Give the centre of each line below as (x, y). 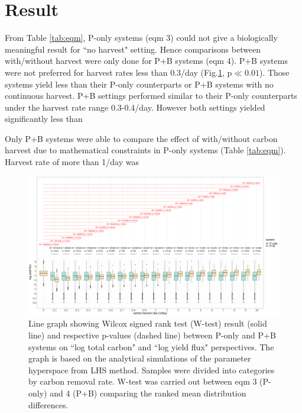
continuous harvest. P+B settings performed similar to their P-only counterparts (151, 96)
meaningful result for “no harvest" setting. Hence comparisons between (133, 49)
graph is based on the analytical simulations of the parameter (140, 358)
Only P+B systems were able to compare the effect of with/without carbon (141, 138)
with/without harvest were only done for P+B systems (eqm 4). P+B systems (146, 61)
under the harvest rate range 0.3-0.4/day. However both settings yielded (135, 107)
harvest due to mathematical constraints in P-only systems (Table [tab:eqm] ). (145, 150)
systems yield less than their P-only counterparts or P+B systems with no (139, 84)
